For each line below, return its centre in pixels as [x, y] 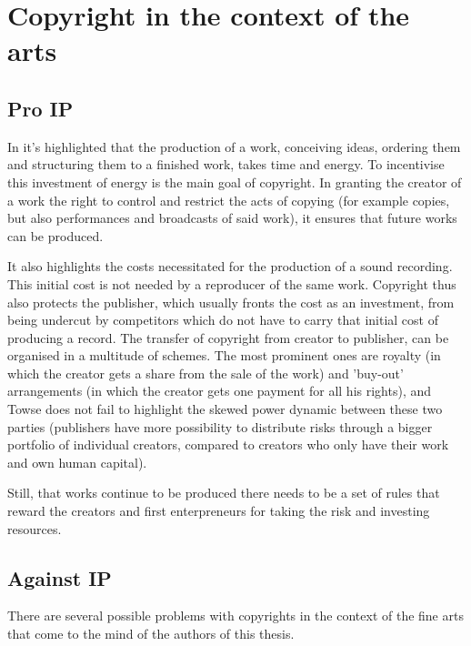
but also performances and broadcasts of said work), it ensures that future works [232, 218]
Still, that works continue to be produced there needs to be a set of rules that [224, 493]
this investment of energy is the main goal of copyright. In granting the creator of [235, 182]
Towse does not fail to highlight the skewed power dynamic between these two [225, 409]
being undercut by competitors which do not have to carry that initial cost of [223, 320]
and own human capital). [77, 462]
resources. [35, 528]
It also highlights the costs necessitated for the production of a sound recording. [230, 266]
